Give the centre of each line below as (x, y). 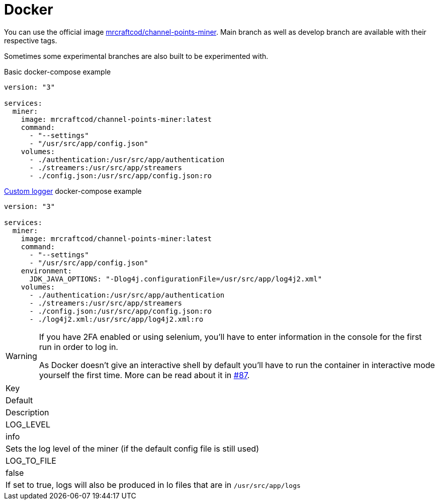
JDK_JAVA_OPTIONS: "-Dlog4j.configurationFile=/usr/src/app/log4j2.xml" (176, 279)
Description (27, 412)
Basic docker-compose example (58, 71)
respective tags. (31, 40)
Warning (21, 356)
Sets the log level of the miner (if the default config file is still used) (132, 448)
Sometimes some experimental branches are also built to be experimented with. (136, 56)
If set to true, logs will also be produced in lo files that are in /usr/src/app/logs (153, 485)
